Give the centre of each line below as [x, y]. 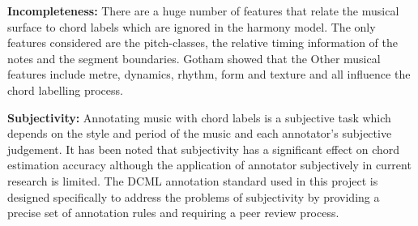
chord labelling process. [65, 90]
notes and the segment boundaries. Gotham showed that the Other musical [194, 58]
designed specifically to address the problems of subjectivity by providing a [194, 196]
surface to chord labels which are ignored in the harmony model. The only [192, 26]
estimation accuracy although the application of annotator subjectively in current [209, 165]
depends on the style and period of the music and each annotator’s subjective [200, 133]
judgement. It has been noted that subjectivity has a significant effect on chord [204, 149]
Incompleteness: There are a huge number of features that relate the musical [203, 11]
